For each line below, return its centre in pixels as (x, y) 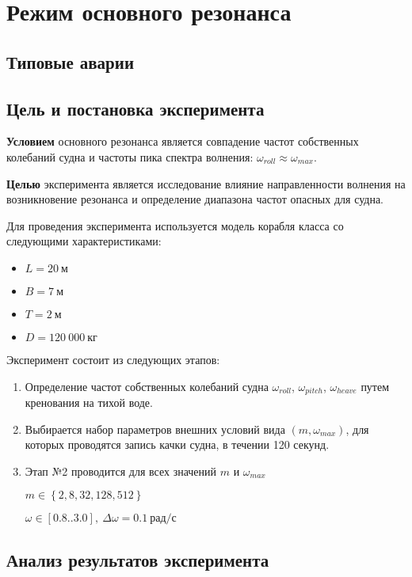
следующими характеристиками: (84, 241)
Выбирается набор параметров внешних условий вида (155, 429)
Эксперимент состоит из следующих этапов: (113, 359)
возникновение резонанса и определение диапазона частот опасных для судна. (195, 199)
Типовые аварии (70, 61)
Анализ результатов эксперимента (138, 559)
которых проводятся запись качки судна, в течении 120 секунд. (177, 444)
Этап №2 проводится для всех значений (121, 471)
